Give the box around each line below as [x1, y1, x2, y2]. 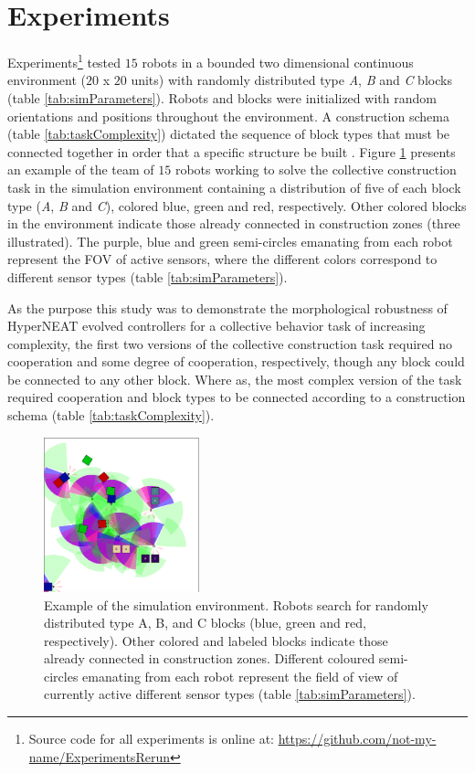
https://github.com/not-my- [278, 729, 437, 748]
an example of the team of [7, 160, 154, 179]
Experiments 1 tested [7, 50, 121, 71]
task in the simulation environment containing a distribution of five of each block [7, 177, 461, 196]
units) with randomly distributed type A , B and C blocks [131, 70, 452, 90]
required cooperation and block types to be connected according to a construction [7, 387, 466, 407]
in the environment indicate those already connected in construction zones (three [7, 214, 460, 233]
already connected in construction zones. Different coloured [44, 649, 375, 668]
